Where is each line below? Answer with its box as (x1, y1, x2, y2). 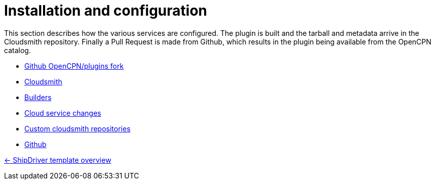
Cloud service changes (24, 108, 101, 117)
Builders (24, 93, 52, 102)
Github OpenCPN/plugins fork (24, 61, 124, 70)
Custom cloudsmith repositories (24, 124, 131, 133)
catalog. (4, 45, 31, 55)
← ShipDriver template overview (4, 155, 111, 164)
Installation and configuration (4, 2, 207, 19)
